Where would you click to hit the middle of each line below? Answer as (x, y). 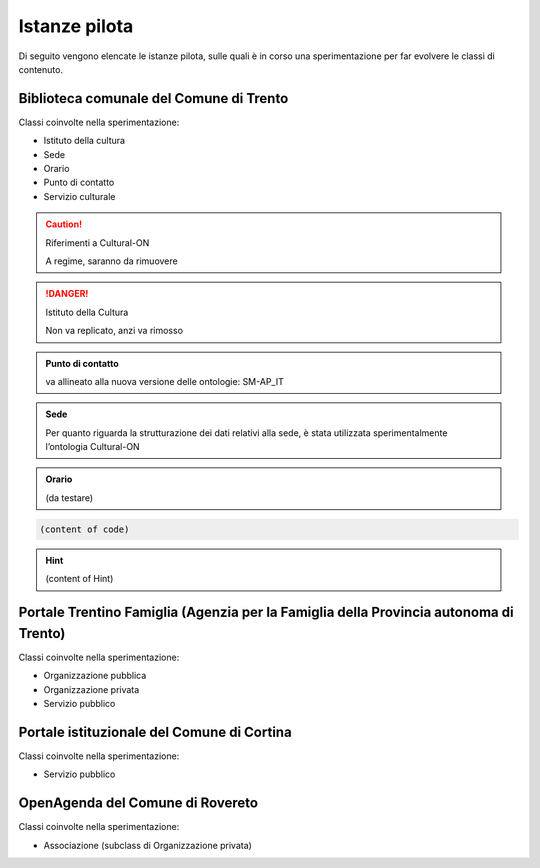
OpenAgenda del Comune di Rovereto (138, 803)
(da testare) (69, 497)
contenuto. (41, 69)
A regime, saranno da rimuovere (112, 261)
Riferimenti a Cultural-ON (97, 242)
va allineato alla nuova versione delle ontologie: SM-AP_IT (164, 381)
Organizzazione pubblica (95, 676)
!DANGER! (67, 294)
